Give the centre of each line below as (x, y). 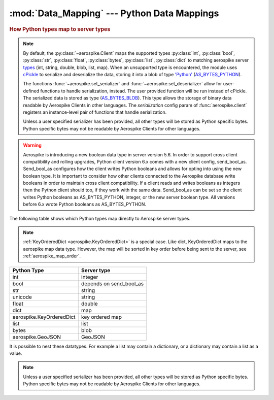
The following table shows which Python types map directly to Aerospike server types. (100, 218)
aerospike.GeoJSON (37, 337)
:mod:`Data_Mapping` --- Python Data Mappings (114, 13)
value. (16, 353)
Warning (32, 145)
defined (31, 91)
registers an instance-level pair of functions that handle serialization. (95, 112)
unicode (22, 297)
